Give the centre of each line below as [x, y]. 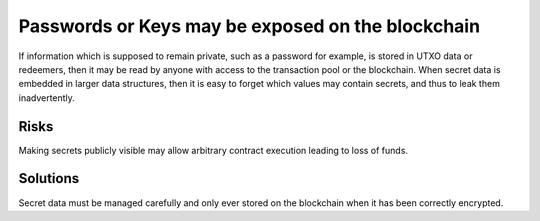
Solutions [49, 178]
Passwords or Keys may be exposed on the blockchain [249, 26]
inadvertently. [46, 97]
